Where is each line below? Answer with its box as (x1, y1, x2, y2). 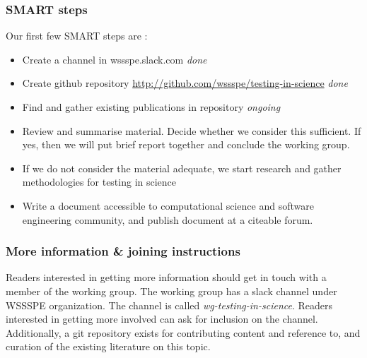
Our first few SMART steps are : (6, 28, 148, 43)
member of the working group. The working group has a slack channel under (6, 283, 337, 298)
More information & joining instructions (6, 242, 240, 260)
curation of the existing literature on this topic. (6, 339, 211, 354)
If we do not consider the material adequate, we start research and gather (22, 160, 342, 175)
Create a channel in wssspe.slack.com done (22, 52, 207, 66)
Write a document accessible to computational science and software (22, 198, 314, 213)
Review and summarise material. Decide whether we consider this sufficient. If (22, 123, 361, 138)
